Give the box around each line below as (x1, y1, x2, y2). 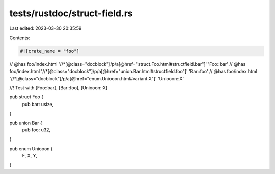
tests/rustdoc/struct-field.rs (9, 8, 133, 19)
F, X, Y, (22, 153, 38, 159)
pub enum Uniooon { (9, 145, 53, 152)
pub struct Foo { (9, 94, 43, 100)
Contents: (9, 34, 30, 41)
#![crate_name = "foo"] (20, 48, 80, 54)
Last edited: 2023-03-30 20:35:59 (9, 25, 82, 31)
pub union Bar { (9, 120, 43, 126)
